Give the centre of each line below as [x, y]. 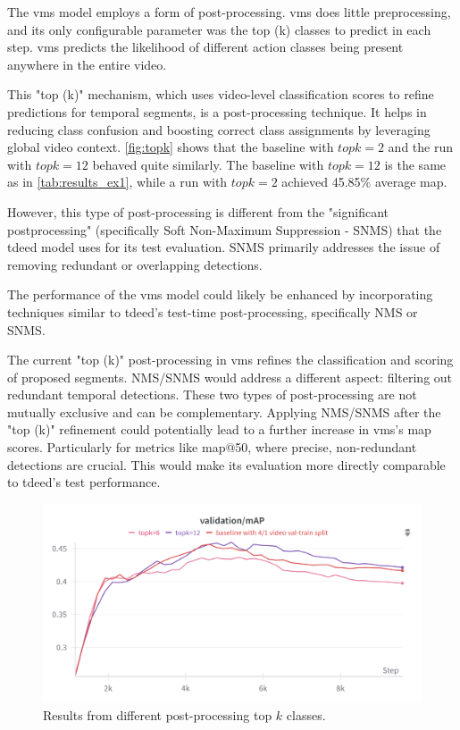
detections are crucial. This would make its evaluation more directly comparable [226, 464]
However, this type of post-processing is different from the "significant [198, 211]
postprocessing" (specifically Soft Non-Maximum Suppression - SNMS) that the [225, 229]
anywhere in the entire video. [87, 64]
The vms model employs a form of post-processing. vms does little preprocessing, [229, 12]
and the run [421, 147]
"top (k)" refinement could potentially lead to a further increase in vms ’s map [219, 429]
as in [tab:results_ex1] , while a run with [117, 182]
